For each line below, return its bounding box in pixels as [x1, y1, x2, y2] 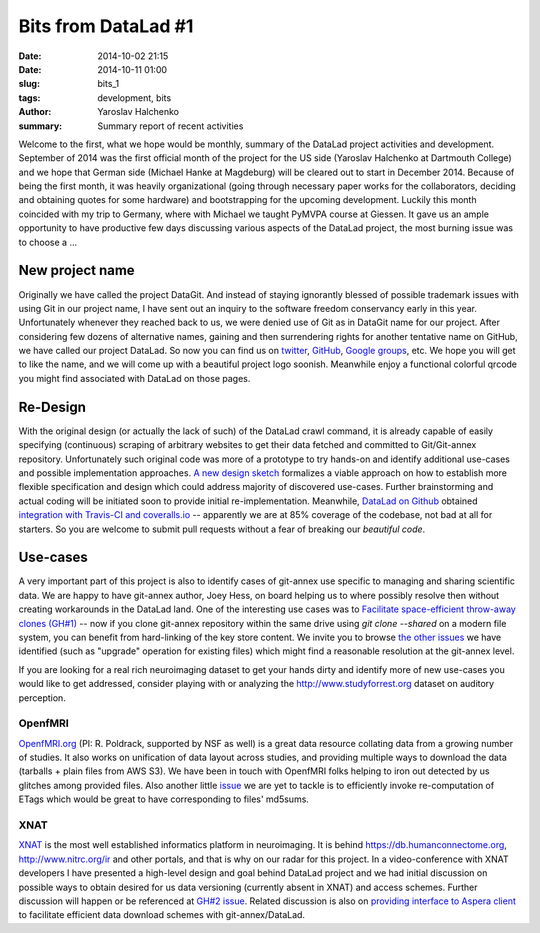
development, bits [97, 91, 172, 104]
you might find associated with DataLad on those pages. [18, 372, 251, 384]
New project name [18, 262, 135, 279]
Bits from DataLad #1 [18, 15, 194, 37]
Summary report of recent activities [97, 120, 244, 132]
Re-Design [18, 398, 87, 415]
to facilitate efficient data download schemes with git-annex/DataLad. [18, 909, 305, 921]
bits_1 [97, 78, 120, 90]
